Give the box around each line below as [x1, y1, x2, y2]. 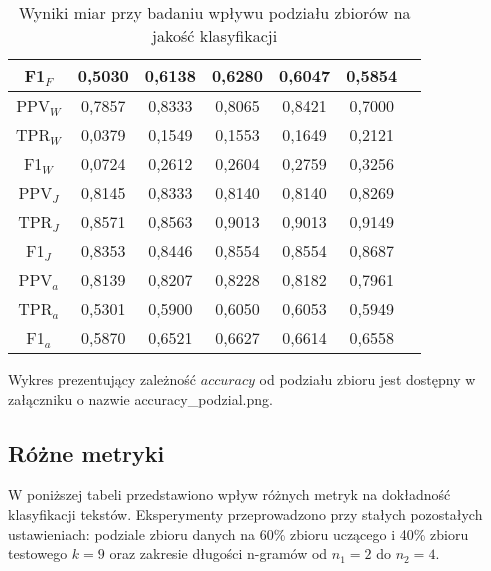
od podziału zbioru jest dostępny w [259, 369, 476, 389]
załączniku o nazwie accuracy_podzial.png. [8, 388, 273, 409]
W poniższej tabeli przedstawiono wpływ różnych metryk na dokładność [8, 484, 451, 505]
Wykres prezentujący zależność [8, 369, 197, 389]
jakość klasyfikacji [152, 24, 278, 47]
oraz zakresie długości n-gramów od [109, 543, 328, 564]
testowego [8, 543, 68, 564]
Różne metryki [8, 437, 165, 468]
